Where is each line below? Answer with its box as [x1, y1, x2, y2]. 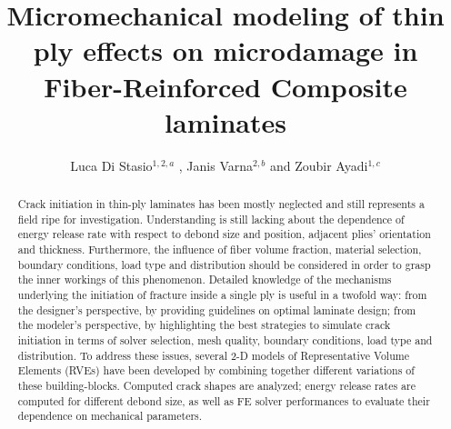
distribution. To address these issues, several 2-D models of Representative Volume [17, 347, 409, 363]
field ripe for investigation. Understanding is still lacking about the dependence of [17, 211, 405, 226]
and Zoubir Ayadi [269, 155, 368, 175]
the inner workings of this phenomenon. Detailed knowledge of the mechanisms [17, 272, 392, 287]
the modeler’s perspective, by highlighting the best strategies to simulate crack [17, 317, 391, 333]
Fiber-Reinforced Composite [44, 67, 407, 105]
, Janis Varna [178, 155, 254, 175]
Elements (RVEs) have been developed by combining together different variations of [17, 363, 415, 378]
